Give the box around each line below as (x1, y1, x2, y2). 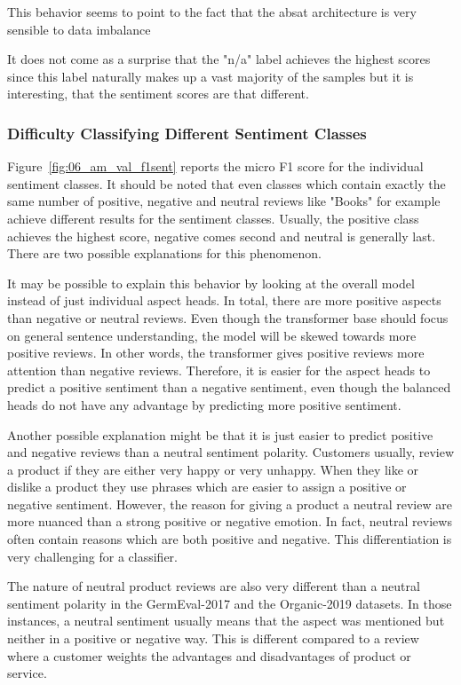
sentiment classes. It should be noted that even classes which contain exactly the (7, 174, 446, 193)
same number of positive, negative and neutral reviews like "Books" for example (7, 192, 441, 210)
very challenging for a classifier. (7, 547, 178, 565)
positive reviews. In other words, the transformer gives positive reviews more (7, 343, 425, 362)
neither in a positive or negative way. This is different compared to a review (7, 629, 419, 648)
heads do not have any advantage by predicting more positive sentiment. (7, 395, 401, 413)
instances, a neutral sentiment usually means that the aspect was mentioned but (7, 611, 445, 630)
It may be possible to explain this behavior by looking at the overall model (7, 273, 415, 292)
